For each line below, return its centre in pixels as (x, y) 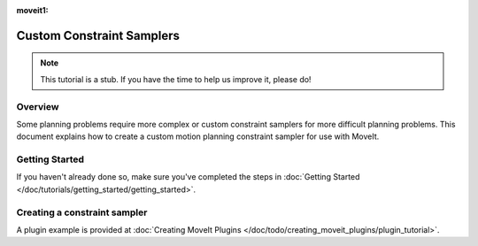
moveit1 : (32, 10)
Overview (38, 106)
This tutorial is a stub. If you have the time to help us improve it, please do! (176, 79)
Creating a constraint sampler (82, 212)
